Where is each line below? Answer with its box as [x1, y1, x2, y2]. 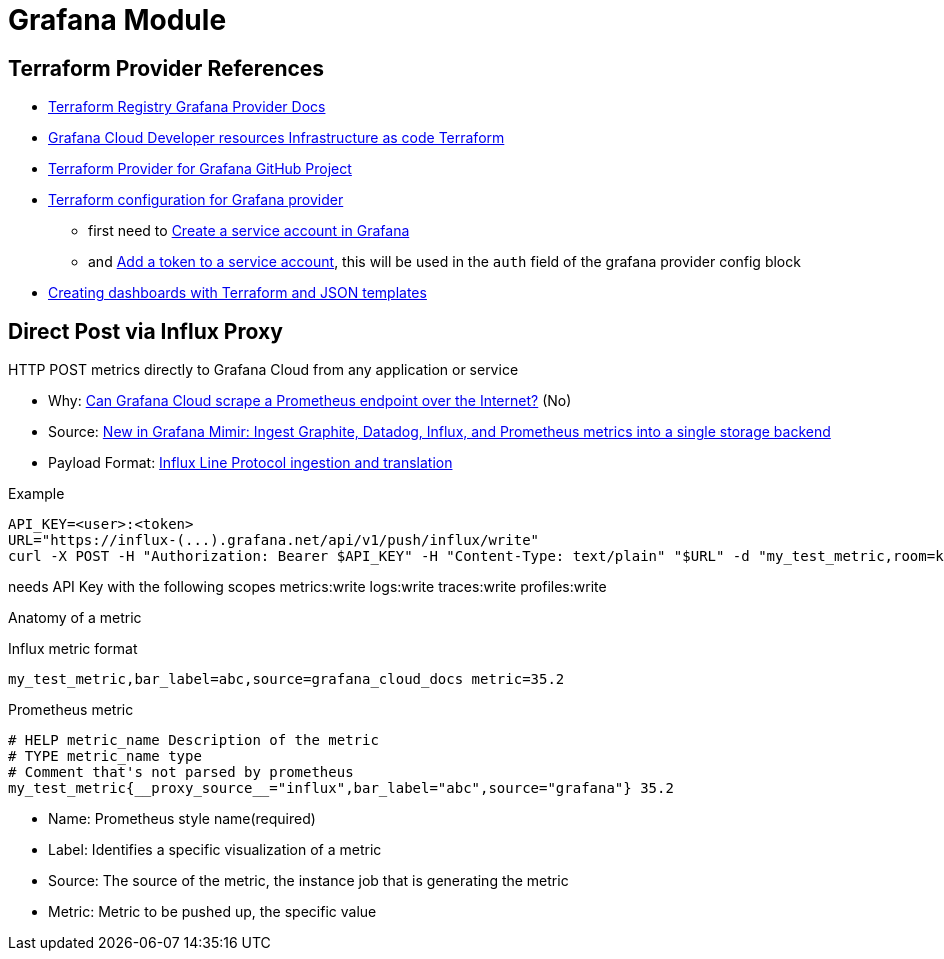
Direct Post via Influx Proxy [8, 318, 283, 344]
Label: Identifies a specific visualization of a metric [48, 841, 382, 859]
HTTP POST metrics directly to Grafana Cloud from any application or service [8, 361, 519, 379]
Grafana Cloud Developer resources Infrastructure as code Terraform [48, 129, 505, 147]
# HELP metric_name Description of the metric [8, 732, 379, 749]
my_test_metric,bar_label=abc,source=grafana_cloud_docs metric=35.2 [8, 671, 565, 688]
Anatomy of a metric [8, 609, 142, 627]
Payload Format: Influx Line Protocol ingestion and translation [48, 454, 453, 472]
